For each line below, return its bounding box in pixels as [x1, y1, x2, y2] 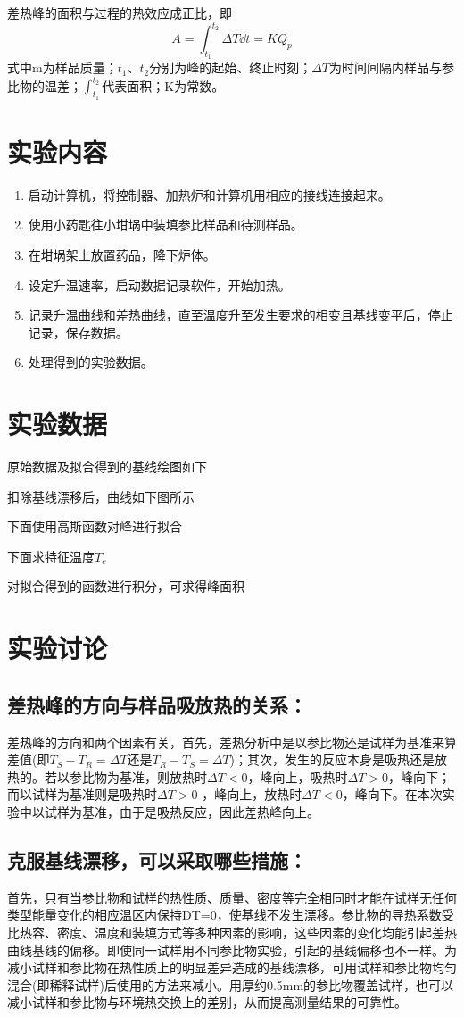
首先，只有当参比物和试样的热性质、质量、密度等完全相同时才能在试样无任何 [7, 888, 457, 906]
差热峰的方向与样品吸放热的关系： [7, 690, 307, 718]
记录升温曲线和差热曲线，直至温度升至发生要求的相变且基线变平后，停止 [28, 305, 453, 324]
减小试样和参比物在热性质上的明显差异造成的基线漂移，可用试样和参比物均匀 [7, 958, 457, 977]
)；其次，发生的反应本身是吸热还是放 [229, 750, 447, 769]
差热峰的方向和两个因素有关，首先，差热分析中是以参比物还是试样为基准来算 [7, 732, 457, 751]
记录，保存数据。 [28, 322, 128, 341]
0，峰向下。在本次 [336, 785, 443, 804]
